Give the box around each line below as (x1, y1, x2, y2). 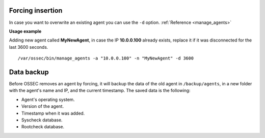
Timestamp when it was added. (21, 110, 85, 116)
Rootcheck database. (21, 124, 65, 130)
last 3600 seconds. (9, 44, 49, 50)
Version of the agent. (21, 103, 64, 109)
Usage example (9, 28, 42, 34)
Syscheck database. (21, 117, 63, 123)
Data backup (9, 68, 49, 76)
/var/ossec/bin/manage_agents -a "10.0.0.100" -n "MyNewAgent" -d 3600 (18, 56, 194, 61)
